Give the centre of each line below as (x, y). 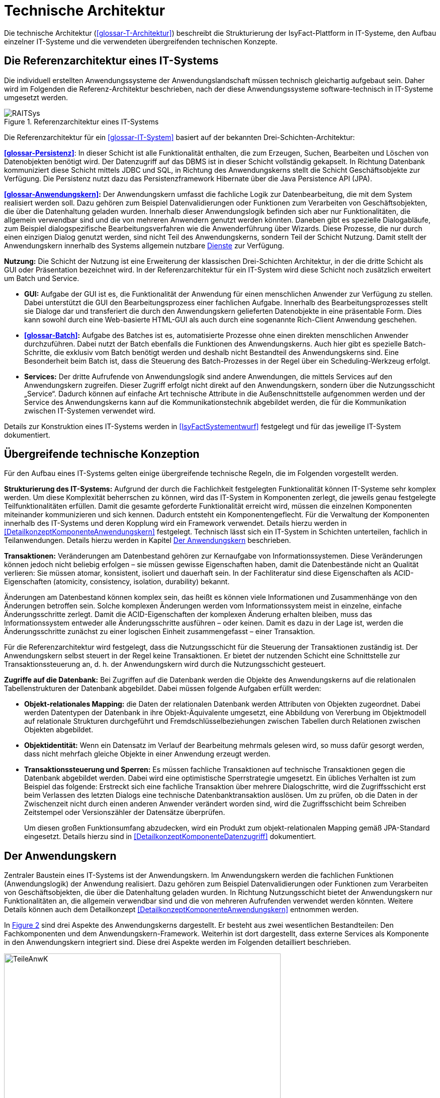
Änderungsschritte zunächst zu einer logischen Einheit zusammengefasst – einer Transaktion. (160, 632)
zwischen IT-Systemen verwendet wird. (90, 410)
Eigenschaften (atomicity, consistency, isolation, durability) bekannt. (117, 582)
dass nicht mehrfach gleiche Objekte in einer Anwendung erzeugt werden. (147, 754)
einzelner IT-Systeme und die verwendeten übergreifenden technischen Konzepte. (141, 41)
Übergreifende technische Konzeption (102, 454)
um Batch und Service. (42, 278)
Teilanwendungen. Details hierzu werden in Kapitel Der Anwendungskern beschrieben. (148, 540)
